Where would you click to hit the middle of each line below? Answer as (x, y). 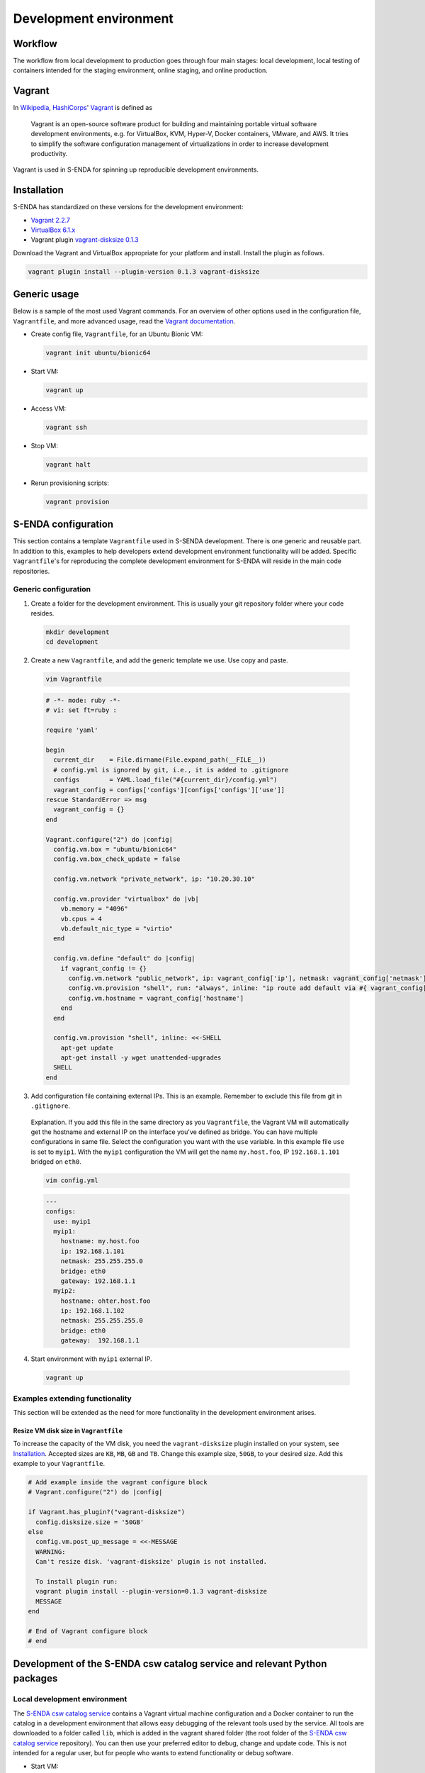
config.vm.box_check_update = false (117, 859)
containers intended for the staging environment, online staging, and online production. (141, 70)
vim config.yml (72, 1180)
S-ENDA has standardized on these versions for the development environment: (128, 207)
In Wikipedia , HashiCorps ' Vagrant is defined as (83, 108)
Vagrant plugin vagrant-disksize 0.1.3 (85, 240)
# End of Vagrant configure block (88, 1631)
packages (35, 1678)
